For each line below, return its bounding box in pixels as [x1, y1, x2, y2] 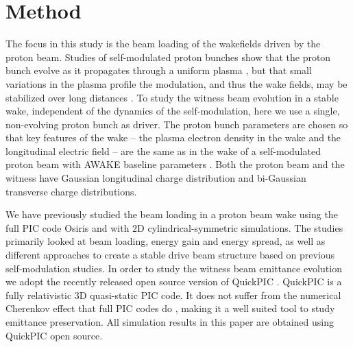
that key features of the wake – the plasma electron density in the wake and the [5, 130, 341, 145]
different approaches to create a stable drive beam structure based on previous [5, 248, 335, 262]
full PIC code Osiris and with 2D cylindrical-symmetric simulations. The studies [5, 220, 343, 235]
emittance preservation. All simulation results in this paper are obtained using [5, 315, 334, 328]
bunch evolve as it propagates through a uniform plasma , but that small [5, 63, 312, 77]
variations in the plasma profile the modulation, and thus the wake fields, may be [5, 76, 348, 91]
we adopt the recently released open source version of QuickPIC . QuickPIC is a [5, 274, 342, 289]
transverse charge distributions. [5, 184, 137, 198]
